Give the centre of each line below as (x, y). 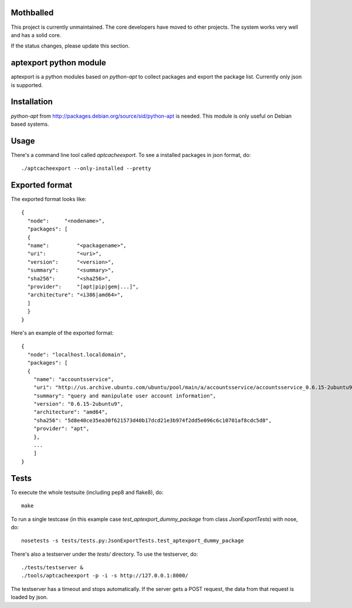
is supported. (27, 85)
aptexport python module (59, 63)
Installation (32, 102)
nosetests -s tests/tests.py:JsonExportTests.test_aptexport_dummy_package (133, 541)
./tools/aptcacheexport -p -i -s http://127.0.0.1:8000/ (105, 576)
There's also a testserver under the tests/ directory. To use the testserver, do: (104, 554)
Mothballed (32, 13)
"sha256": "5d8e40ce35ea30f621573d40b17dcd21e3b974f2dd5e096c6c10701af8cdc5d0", (153, 420)
